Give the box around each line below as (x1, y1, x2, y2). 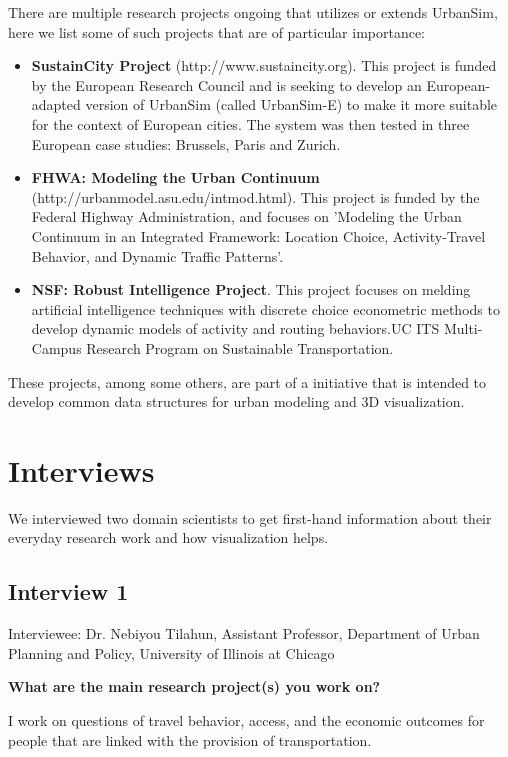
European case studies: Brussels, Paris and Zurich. (31, 133, 341, 154)
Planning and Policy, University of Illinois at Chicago (8, 642, 335, 663)
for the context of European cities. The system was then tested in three (31, 113, 470, 134)
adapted (31, 94, 81, 115)
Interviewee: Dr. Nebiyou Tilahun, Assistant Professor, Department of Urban (8, 623, 480, 644)
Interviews (8, 449, 155, 490)
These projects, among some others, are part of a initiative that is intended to (8, 371, 487, 392)
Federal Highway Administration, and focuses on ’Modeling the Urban (31, 206, 462, 227)
